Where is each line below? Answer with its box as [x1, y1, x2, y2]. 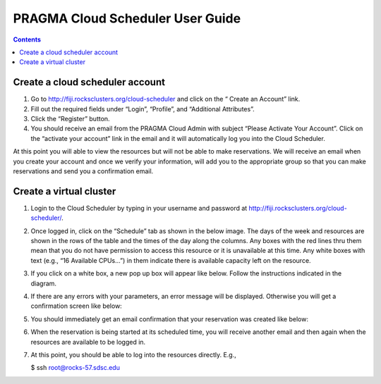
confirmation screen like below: [30, 302, 123, 310]
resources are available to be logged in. [30, 337, 146, 346]
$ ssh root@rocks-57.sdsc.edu [30, 364, 120, 372]
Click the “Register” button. [30, 115, 110, 123]
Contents [13, 35, 42, 44]
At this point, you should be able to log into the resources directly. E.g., [30, 350, 236, 359]
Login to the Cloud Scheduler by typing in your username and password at [30, 204, 248, 212]
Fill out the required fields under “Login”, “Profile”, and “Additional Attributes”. [30, 104, 255, 113]
